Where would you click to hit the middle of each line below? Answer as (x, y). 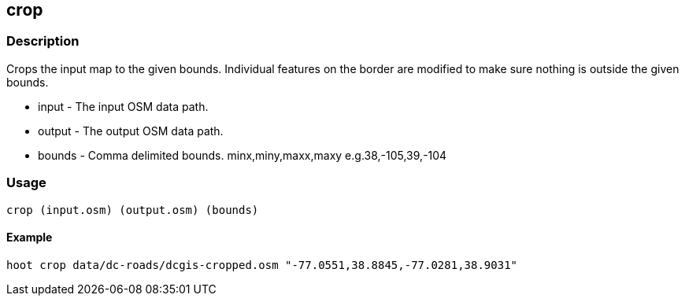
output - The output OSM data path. (131, 131)
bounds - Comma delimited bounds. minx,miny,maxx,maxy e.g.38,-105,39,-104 (243, 155)
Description (43, 41)
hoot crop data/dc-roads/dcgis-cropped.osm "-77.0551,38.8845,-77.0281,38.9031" (262, 265)
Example (30, 238)
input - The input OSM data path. (123, 106)
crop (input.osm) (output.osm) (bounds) (133, 210)
